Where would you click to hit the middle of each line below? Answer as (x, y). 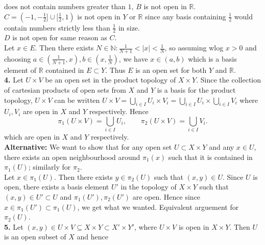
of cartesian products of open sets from (65, 90)
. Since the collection (229, 80)
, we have (133, 58)
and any (222, 146)
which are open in (32, 137)
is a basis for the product (196, 90)
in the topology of (149, 187)
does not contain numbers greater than (65, 6)
